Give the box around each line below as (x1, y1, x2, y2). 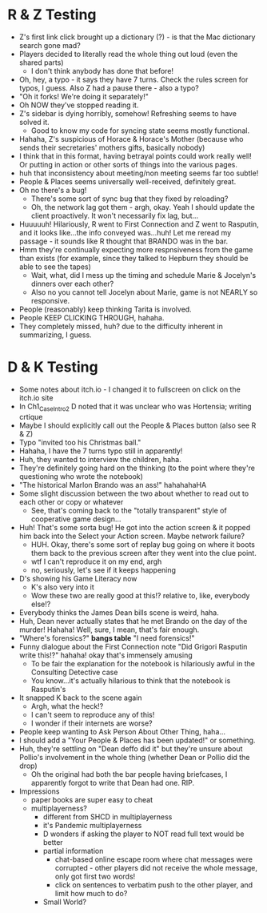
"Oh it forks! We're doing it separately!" (18, 91, 149, 101)
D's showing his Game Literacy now (18, 573, 137, 583)
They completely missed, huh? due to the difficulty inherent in (18, 321, 223, 331)
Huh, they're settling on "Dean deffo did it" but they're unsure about (18, 743, 243, 754)
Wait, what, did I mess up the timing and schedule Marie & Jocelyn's (30, 270, 257, 280)
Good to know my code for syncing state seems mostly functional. (30, 126, 249, 135)
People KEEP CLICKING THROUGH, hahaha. (18, 312, 165, 322)
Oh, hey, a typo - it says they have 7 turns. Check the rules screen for (18, 74, 249, 84)
